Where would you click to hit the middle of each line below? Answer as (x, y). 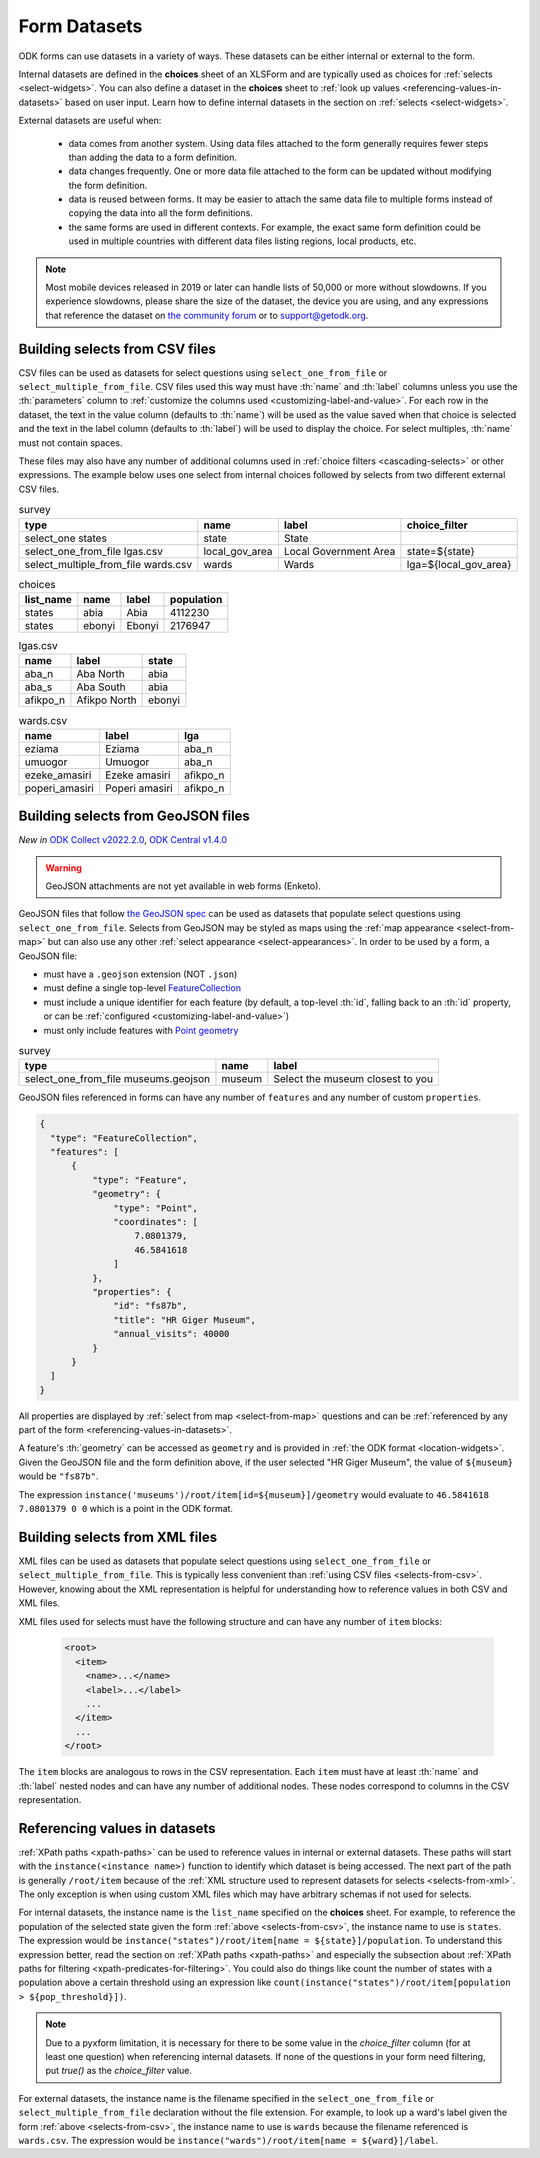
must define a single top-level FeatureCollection (142, 988)
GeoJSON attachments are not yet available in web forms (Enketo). (183, 886)
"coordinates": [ (156, 1222)
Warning (63, 867)
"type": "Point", (156, 1208)
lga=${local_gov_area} (459, 564)
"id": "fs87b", (150, 1306)
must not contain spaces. (70, 442)
